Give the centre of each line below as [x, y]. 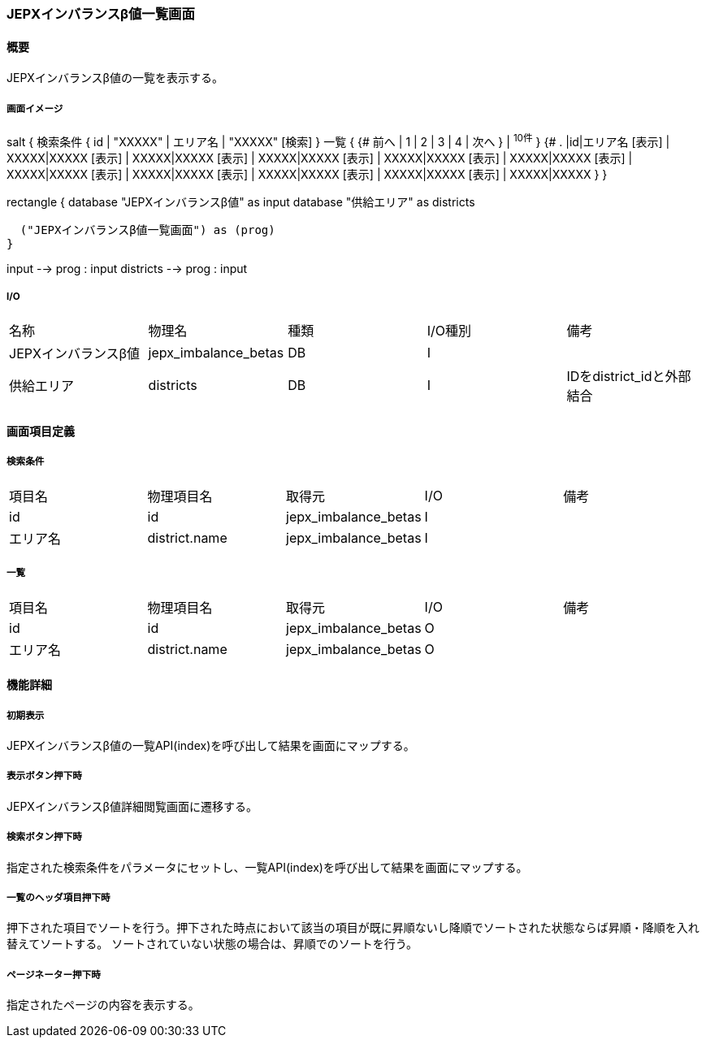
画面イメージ [35, 108]
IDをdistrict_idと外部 [629, 377]
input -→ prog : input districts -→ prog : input [127, 268]
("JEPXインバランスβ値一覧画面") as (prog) [147, 230]
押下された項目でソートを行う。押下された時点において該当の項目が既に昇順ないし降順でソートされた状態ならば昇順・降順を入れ [353, 928]
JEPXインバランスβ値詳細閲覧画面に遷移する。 [132, 806]
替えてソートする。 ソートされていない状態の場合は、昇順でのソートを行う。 [212, 944]
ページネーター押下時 [54, 975]
